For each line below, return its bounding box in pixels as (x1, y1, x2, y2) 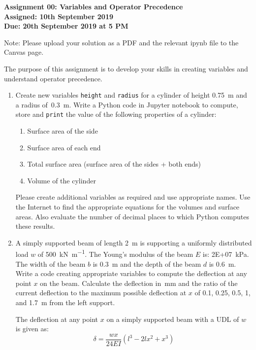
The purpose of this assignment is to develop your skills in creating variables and (4, 63, 248, 73)
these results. (15, 221, 55, 231)
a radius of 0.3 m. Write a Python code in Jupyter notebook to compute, (15, 99, 238, 109)
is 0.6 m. (209, 258, 236, 269)
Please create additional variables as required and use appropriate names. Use (15, 192, 251, 202)
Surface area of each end (27, 142, 101, 152)
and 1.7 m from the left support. (15, 297, 115, 308)
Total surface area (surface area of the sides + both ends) (27, 159, 201, 169)
